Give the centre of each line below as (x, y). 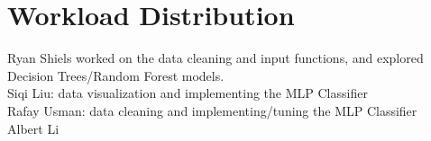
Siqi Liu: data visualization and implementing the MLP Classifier (188, 93)
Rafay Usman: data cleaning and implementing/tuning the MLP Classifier (212, 110)
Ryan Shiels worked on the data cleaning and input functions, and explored (215, 58)
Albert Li (33, 128)
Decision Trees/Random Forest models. (116, 75)
